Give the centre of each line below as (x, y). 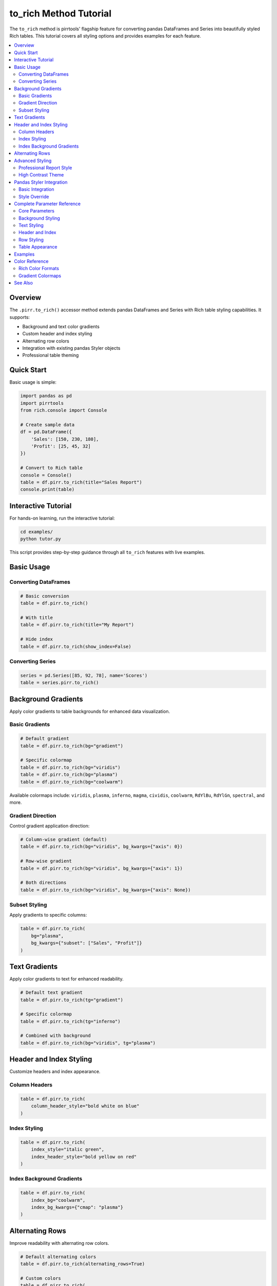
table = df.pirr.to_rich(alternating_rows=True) (83, 1264)
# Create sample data (47, 425)
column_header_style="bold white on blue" (85, 1106)
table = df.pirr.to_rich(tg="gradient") (72, 1000)
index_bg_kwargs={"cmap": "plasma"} (77, 1207)
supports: (20, 317)
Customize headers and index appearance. (55, 1071)
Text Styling (31, 225)
